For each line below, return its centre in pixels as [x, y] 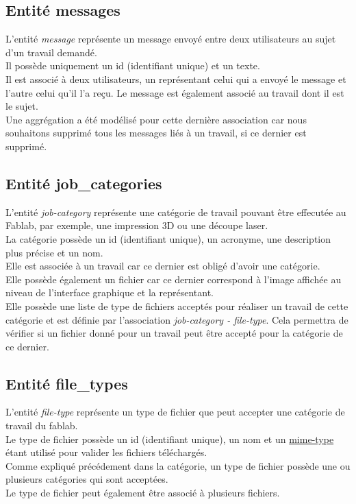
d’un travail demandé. [51, 52]
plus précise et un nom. [54, 252]
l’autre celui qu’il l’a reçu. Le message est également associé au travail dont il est [175, 92]
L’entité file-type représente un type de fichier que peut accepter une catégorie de [175, 412]
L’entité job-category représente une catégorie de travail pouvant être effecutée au [176, 212]
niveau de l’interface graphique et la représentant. [110, 292]
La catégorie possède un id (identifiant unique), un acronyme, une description [168, 238]
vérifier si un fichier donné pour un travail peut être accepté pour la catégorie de [174, 333]
